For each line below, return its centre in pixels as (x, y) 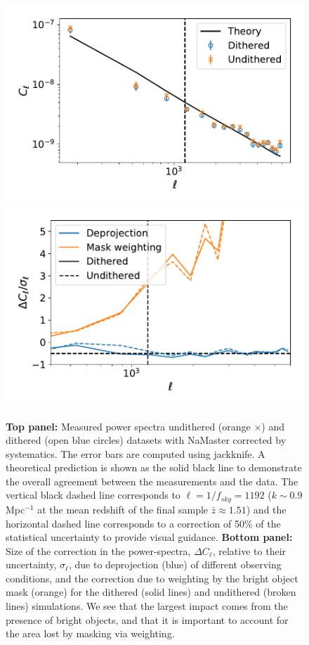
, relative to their (249, 550)
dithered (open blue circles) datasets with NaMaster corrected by (146, 440)
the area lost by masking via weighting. (90, 633)
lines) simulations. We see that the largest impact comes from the (147, 606)
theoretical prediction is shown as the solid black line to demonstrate (154, 467)
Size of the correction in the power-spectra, (98, 550)
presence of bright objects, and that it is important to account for (147, 619)
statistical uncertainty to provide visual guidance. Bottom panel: (149, 537)
